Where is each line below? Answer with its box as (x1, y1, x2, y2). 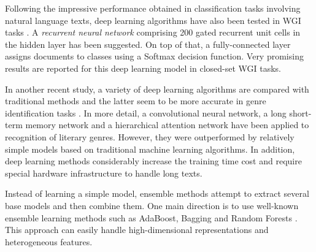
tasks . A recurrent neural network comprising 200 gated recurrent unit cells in (5, 26, 301, 39)
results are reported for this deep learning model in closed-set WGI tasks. (5, 61, 282, 74)
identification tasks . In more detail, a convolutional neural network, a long (5, 106, 287, 119)
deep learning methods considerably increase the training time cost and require (5, 155, 302, 167)
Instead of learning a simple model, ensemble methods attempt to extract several (5, 187, 309, 200)
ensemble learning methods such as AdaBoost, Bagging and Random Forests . (5, 211, 298, 224)
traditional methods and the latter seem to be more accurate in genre (5, 94, 266, 107)
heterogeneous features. (5, 235, 93, 248)
